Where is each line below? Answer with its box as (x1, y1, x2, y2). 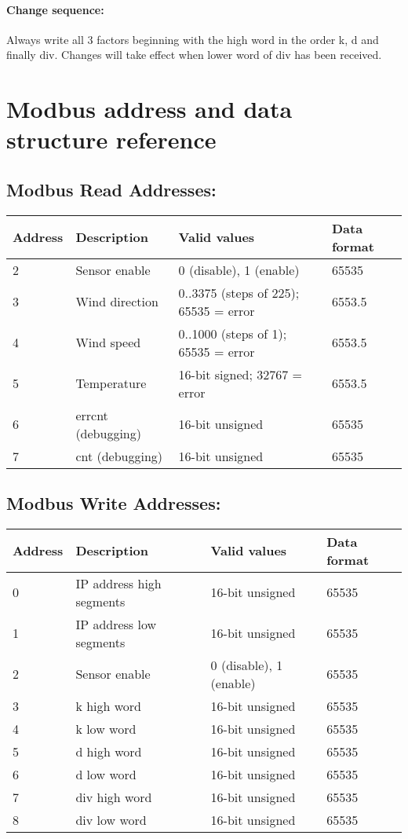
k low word (75, 719, 137, 738)
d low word (75, 764, 137, 783)
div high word (75, 787, 152, 806)
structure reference (6, 123, 217, 156)
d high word (75, 742, 142, 760)
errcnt (75, 405, 108, 424)
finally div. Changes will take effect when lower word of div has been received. (6, 46, 382, 63)
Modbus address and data (6, 93, 293, 125)
